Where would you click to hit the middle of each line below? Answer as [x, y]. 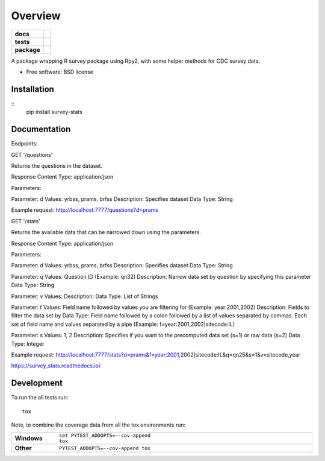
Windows [29, 439]
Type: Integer [28, 343]
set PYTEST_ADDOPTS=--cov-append [105, 435]
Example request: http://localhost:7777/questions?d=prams [85, 210]
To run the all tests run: [40, 398]
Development [37, 383]
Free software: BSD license [60, 72]
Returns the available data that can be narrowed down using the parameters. [106, 232]
